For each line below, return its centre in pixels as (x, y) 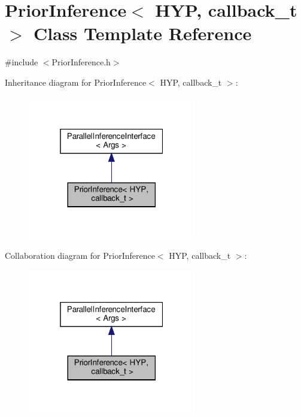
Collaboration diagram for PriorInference (80, 256)
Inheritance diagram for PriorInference (76, 82)
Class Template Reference (143, 33)
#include (22, 62)
